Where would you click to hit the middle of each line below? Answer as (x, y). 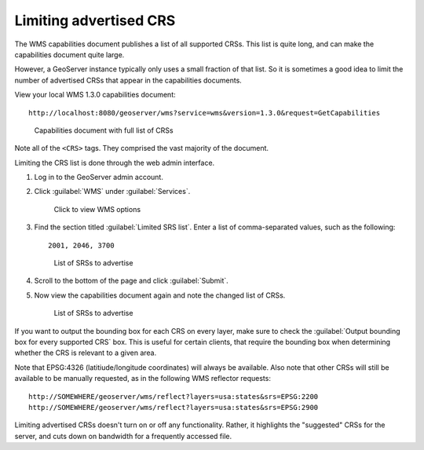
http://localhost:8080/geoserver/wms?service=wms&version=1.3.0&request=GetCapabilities (205, 113)
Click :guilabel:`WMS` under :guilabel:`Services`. (112, 192)
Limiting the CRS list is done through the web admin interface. (115, 163)
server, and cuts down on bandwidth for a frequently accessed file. (123, 436)
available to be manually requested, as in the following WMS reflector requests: (143, 379)
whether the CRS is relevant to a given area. (86, 353)
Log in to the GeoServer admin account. (99, 177)
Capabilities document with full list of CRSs (104, 130)
